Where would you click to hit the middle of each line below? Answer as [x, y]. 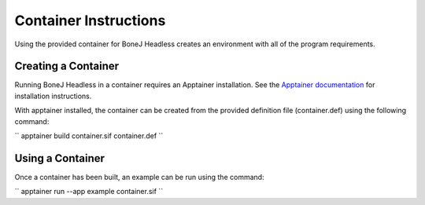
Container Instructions [90, 20]
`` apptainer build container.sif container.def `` [89, 136]
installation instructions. [53, 96]
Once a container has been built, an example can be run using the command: [139, 177]
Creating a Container [67, 66]
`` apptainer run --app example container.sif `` [89, 192]
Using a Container [60, 158]
